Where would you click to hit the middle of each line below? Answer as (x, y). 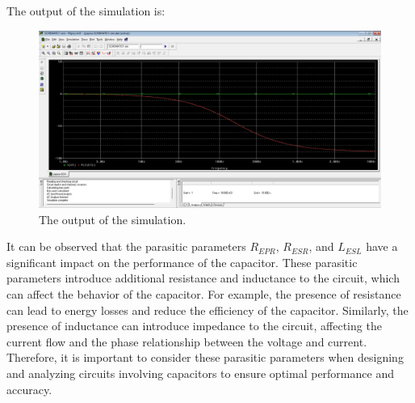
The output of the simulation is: (86, 11)
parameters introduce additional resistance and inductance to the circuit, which (203, 278)
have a (382, 246)
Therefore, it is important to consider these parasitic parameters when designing (205, 357)
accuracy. (29, 389)
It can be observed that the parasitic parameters (126, 246)
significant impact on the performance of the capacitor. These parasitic (182, 262)
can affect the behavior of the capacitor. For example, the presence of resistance (204, 294)
